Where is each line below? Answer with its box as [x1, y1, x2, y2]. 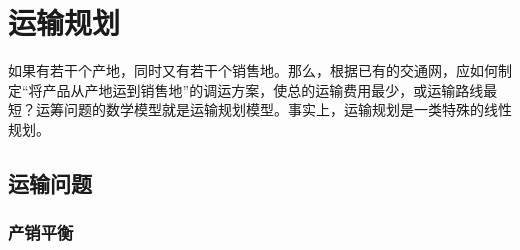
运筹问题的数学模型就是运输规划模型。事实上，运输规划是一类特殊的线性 [35, 99, 512, 120]
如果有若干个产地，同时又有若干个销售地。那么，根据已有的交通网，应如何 [8, 60, 498, 81]
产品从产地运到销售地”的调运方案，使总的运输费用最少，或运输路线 [42, 79, 484, 100]
